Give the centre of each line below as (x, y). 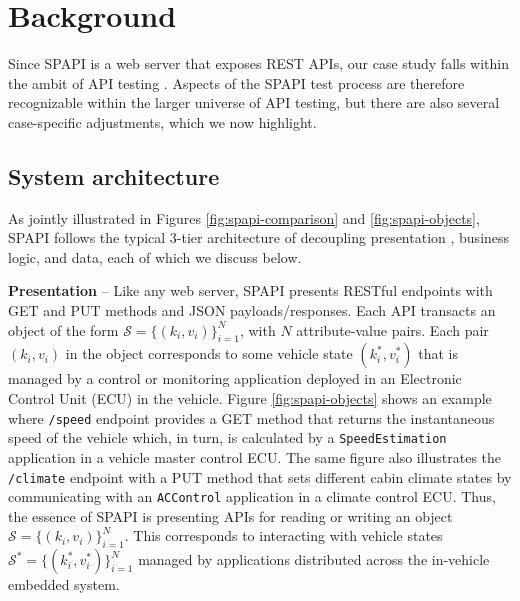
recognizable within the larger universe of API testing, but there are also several (254, 102)
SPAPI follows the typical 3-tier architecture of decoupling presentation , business (259, 237)
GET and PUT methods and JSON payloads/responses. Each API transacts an (252, 310)
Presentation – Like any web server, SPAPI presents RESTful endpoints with (250, 290)
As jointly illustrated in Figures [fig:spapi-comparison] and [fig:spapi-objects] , (244, 217)
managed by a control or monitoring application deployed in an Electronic (235, 378)
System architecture (114, 175)
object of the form (63, 329)
